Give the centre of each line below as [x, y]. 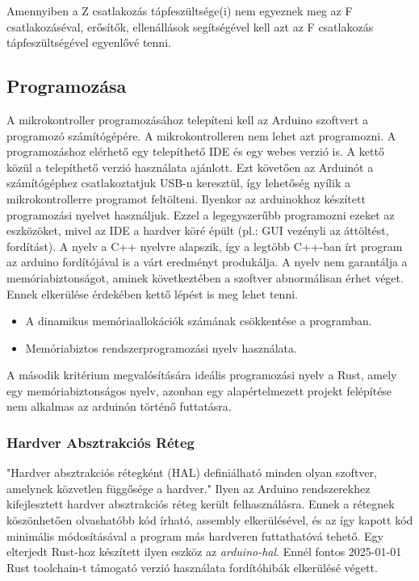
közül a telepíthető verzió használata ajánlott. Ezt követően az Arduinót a [190, 167]
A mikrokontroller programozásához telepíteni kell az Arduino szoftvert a [188, 119]
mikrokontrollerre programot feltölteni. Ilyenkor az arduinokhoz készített [186, 198]
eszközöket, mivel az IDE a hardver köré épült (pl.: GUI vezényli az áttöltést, [198, 230]
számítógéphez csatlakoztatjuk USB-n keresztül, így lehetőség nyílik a [178, 183]
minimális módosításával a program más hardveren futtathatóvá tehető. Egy [195, 535]
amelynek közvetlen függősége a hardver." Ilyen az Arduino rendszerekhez [189, 488]
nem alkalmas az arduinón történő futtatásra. [119, 406]
